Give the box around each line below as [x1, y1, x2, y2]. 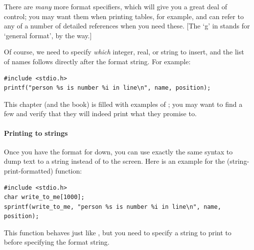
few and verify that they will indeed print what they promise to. [4, 108, 197, 119]
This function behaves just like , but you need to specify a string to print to [4, 227, 231, 237]
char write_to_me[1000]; [4, 194, 85, 201]
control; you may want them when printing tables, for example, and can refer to [4, 11, 244, 21]
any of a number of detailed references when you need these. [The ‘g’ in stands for [4, 21, 250, 31]
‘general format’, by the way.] [4, 30, 92, 40]
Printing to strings [4, 127, 68, 138]
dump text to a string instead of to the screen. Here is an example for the [4, 156, 225, 166]
